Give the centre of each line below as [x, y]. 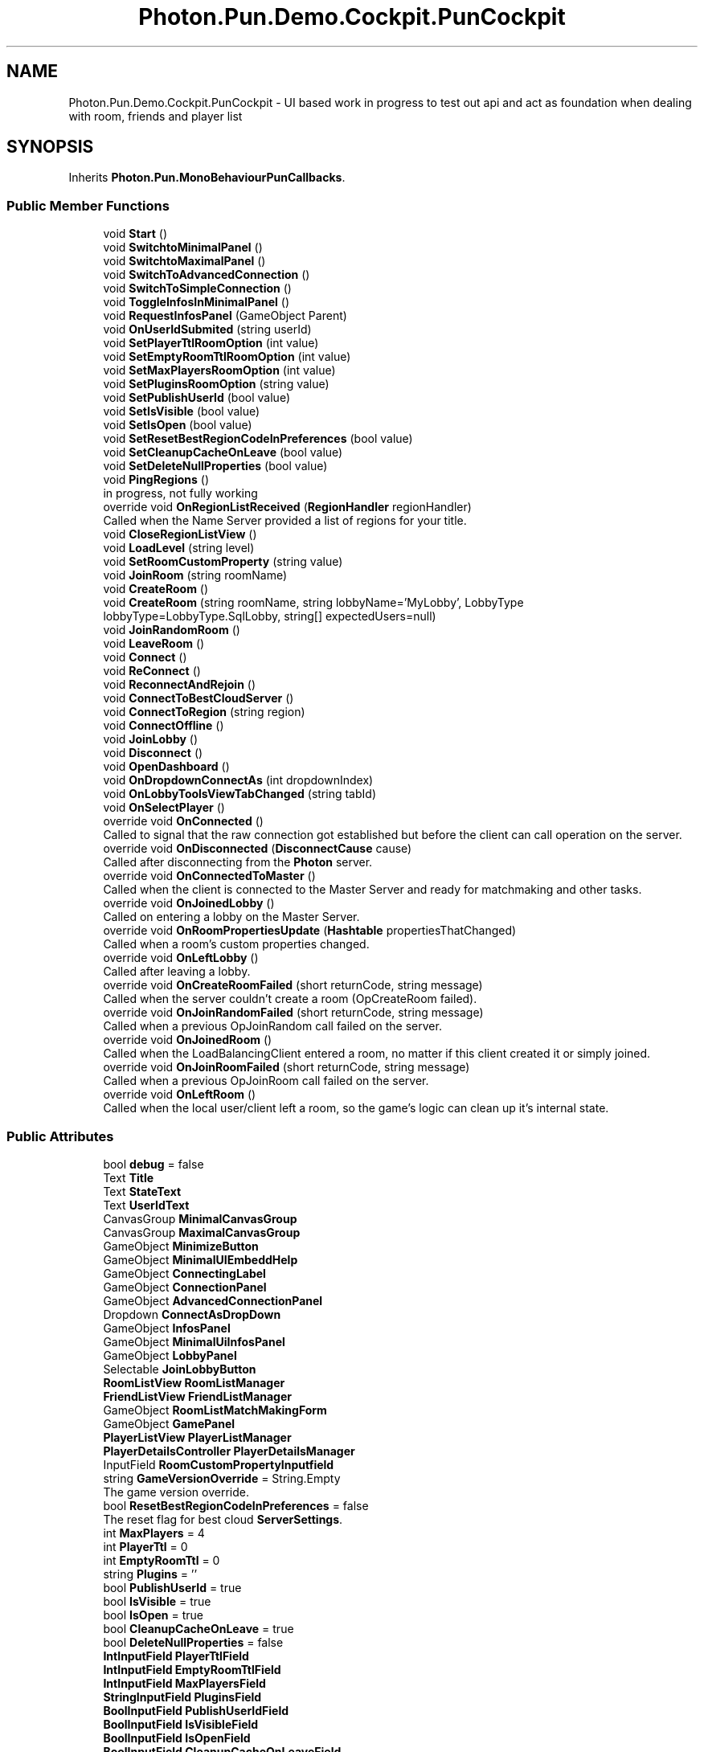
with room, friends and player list [156, 116]
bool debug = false [153, 1164]
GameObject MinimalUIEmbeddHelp [201, 1259]
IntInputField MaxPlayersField [184, 1683]
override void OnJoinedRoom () [188, 1040]
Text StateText [142, 1191]
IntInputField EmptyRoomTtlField [192, 1669]
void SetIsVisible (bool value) [182, 411]
